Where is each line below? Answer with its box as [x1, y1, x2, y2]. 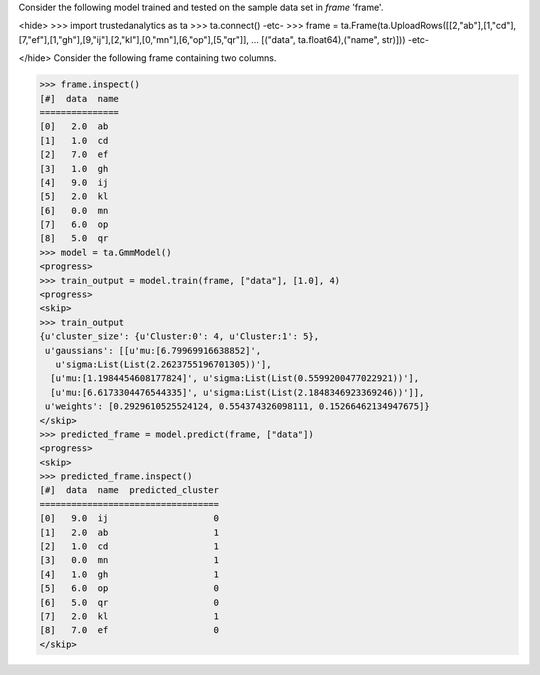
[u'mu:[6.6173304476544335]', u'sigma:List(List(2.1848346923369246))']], [50, 386, 425, 398]
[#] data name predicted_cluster [39, 485, 220, 496]
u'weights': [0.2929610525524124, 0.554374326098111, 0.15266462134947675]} [45, 401, 430, 412]
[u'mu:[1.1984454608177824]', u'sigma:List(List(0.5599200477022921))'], [50, 373, 420, 384]
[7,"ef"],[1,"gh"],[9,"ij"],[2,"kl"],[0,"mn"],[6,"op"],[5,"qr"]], [18, 33, 250, 45]
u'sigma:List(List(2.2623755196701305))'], [55, 358, 272, 370]
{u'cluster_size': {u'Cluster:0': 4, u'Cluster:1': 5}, [39, 331, 320, 342]
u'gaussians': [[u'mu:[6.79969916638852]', [45, 345, 262, 356]
